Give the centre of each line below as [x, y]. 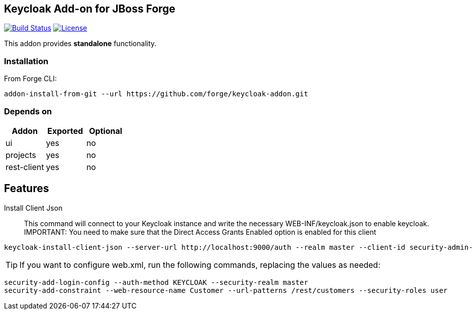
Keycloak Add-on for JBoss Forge [90, 9]
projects [21, 155]
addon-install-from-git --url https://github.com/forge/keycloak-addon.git [156, 94]
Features [27, 189]
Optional [105, 131]
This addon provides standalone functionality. [80, 44]
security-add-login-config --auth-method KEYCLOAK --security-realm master [156, 282]
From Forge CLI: [31, 79]
